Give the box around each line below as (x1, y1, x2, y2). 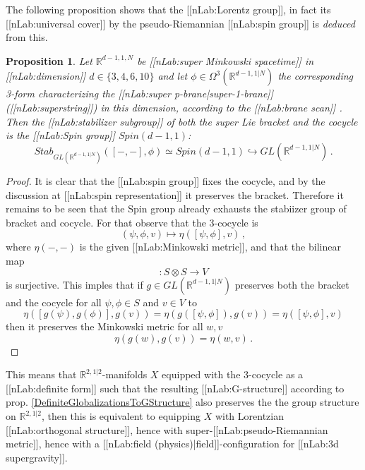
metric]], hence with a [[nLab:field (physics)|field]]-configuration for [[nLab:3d (6, 436, 339, 451)
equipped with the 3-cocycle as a (162, 367, 304, 382)
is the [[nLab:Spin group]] (6, 128, 115, 143)
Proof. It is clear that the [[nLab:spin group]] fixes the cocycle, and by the (6, 173, 325, 188)
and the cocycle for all (6, 294, 102, 309)
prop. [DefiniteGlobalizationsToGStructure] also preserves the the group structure (6, 394, 359, 409)
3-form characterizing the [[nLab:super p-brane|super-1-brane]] (6, 86, 273, 101)
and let (157, 68, 188, 83)
